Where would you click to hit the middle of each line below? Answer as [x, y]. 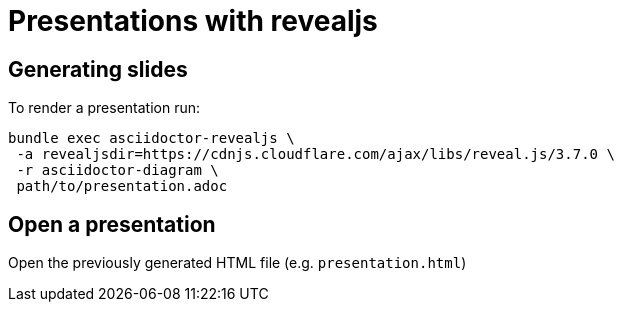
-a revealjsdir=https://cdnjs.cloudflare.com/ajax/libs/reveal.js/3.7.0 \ [315, 154]
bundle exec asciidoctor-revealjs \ [151, 138]
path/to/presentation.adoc [122, 186]
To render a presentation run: [104, 108]
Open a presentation [112, 224]
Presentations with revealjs [193, 21]
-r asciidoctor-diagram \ [117, 170]
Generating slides [98, 69]
